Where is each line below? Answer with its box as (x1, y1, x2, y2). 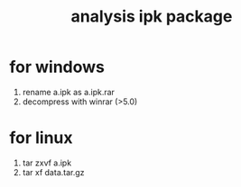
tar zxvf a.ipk (22, 157, 72, 168)
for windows (9, 57, 106, 77)
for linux (9, 128, 74, 148)
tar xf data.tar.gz (22, 166, 85, 177)
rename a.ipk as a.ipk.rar (22, 86, 116, 97)
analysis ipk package (70, 6, 233, 27)
